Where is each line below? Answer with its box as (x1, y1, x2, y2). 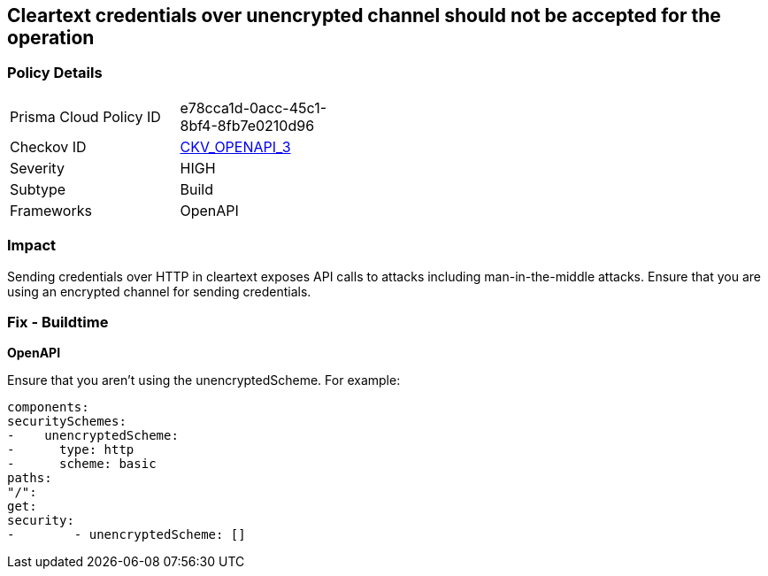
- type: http (7, 442, 134, 457)
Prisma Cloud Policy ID (10, 107, 161, 126)
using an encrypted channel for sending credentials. (7, 283, 311, 299)
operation (7, 27, 95, 49)
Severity (10, 158, 65, 177)
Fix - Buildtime (7, 312, 109, 331)
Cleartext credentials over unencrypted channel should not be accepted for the (7, 4, 721, 27)
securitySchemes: (7, 414, 127, 429)
